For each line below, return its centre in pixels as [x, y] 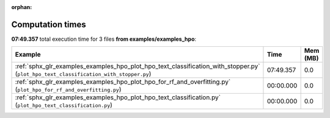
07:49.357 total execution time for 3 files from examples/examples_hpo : [104, 39]
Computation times [49, 24]
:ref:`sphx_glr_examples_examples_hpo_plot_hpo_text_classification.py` [118, 97]
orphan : [22, 7]
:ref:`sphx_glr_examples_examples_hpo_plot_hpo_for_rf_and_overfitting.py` [123, 82]
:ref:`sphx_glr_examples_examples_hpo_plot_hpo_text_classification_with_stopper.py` [137, 66]
